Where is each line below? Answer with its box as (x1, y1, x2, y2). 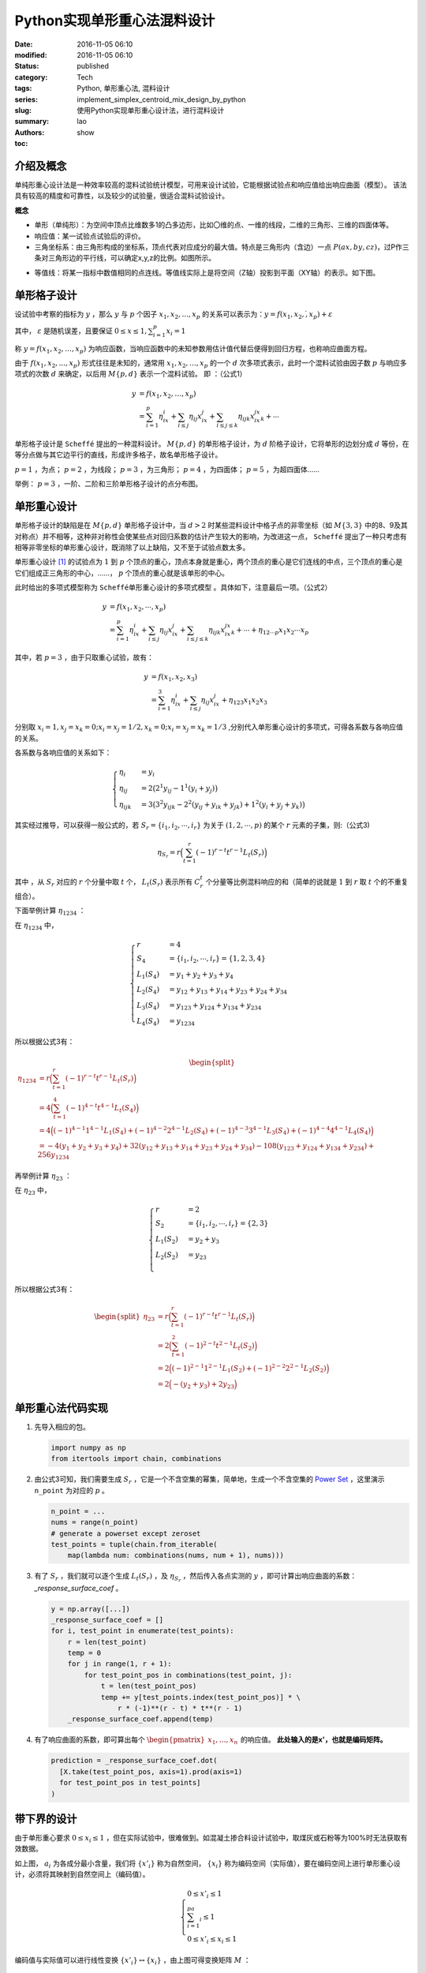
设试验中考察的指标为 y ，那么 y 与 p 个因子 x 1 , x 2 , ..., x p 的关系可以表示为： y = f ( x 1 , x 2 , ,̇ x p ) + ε (14, 309, 333, 320)
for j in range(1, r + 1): (67, 1660, 173, 1668)
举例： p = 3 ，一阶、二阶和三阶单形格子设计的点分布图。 (14, 479, 203, 489)
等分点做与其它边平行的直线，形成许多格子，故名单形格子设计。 (14, 450, 222, 459)
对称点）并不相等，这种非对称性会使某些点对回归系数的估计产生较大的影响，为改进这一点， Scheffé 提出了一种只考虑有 (14, 531, 407, 541)
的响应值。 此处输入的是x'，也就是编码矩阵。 (240, 1735, 387, 1744)
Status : (14, 62, 39, 71)
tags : (14, 84, 32, 93)
